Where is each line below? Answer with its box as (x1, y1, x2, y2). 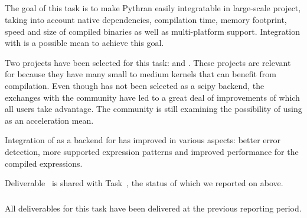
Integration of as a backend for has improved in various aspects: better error (5, 134, 280, 146)
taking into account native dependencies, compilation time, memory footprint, (5, 13, 287, 25)
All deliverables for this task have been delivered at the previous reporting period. (5, 202, 302, 214)
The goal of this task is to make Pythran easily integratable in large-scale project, (5, 2, 301, 14)
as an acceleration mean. (5, 114, 94, 126)
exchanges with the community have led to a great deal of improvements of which (5, 91, 300, 103)
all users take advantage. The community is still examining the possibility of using (5, 103, 302, 115)
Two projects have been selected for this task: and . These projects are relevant (5, 56, 291, 68)
